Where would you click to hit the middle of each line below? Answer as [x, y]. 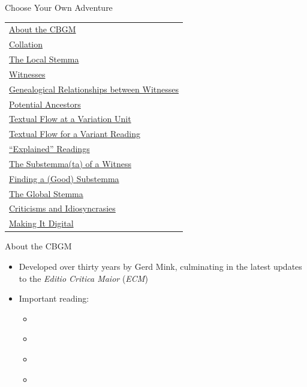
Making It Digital [41, 223]
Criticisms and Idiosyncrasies [62, 208]
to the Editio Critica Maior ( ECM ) [83, 278]
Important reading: [54, 298]
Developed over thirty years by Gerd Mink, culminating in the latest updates [160, 266]
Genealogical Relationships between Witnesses [94, 89]
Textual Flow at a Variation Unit [70, 119]
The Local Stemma [44, 59]
